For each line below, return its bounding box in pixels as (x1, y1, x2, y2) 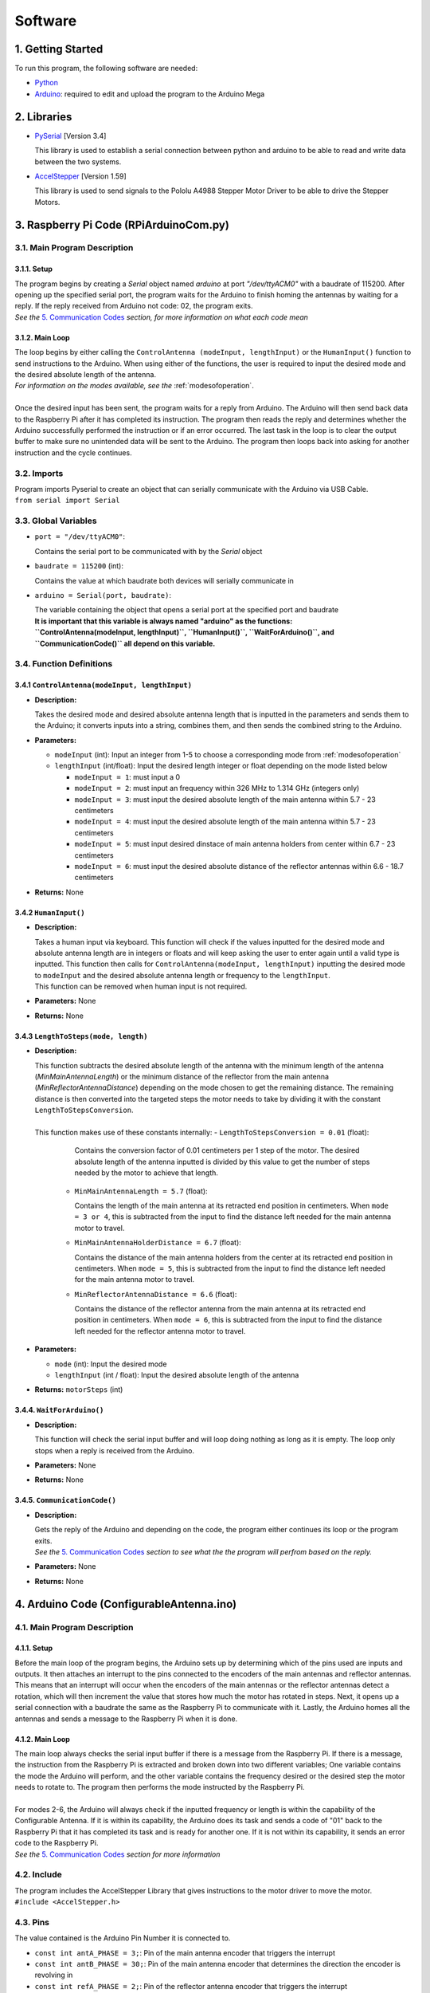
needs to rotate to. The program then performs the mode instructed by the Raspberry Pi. (14, 1783, 305, 1792)
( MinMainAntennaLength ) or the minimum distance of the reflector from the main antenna (34, 1072, 330, 1082)
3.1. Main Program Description (14, 242, 134, 254)
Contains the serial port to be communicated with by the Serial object (34, 546, 263, 556)
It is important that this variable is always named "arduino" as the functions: (34, 616, 293, 626)
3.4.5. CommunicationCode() (14, 1496, 117, 1505)
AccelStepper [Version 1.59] (34, 171, 127, 181)
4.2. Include (14, 1869, 63, 1881)
